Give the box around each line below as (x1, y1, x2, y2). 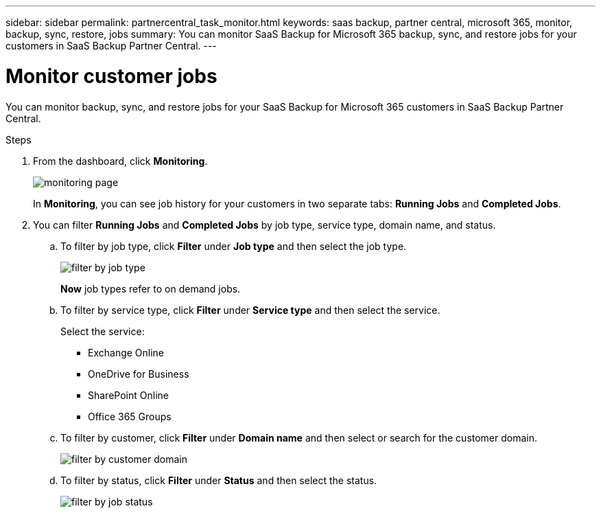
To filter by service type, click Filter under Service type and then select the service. (60, 304, 440, 316)
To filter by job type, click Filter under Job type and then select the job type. (60, 240, 407, 252)
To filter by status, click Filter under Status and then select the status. (60, 474, 377, 486)
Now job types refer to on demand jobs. (60, 282, 241, 295)
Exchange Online (88, 346, 165, 358)
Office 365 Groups (88, 410, 172, 422)
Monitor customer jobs (5, 64, 217, 88)
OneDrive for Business (88, 367, 189, 380)
